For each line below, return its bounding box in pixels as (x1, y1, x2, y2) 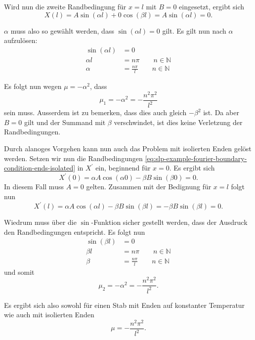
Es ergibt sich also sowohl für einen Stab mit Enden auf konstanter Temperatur (4, 299, 245, 310)
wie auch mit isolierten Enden (4, 309, 94, 320)
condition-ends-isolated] (4, 163, 76, 173)
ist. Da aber (203, 107, 239, 118)
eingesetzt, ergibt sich (179, 1, 245, 11)
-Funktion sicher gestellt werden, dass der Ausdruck (91, 217, 248, 227)
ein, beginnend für (95, 163, 151, 173)
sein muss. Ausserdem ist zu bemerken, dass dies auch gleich (4, 107, 187, 118)
